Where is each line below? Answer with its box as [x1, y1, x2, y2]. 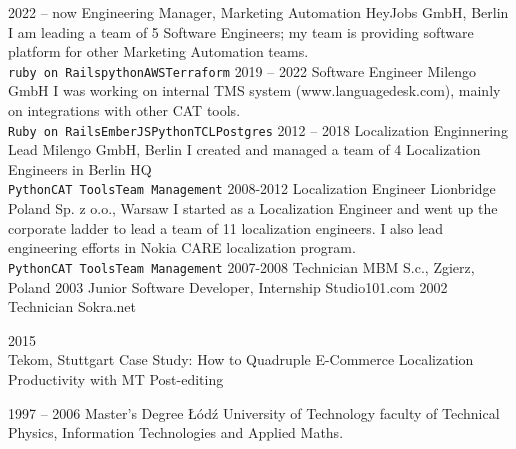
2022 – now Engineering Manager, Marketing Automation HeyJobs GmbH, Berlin [8, 2, 509, 22]
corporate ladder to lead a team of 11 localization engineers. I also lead [8, 217, 444, 238]
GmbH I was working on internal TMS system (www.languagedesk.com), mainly [8, 80, 501, 101]
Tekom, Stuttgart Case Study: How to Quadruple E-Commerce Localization [8, 349, 474, 370]
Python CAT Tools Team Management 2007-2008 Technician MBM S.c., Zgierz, [8, 256, 475, 277]
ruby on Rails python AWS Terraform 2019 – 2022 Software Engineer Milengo [8, 60, 477, 81]
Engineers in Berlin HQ [8, 158, 152, 179]
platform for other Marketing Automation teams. [8, 41, 309, 62]
